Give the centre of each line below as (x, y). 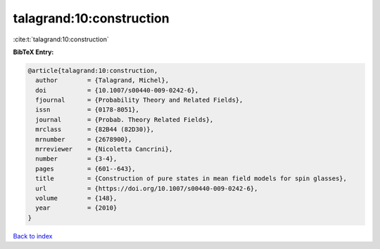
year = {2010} (76, 208)
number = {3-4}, (76, 159)
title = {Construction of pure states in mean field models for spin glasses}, (191, 179)
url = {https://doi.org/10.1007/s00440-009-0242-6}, (147, 188)
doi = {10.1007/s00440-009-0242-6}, (117, 90)
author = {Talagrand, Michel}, (102, 80)
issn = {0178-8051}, (88, 110)
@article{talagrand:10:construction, (93, 70)
